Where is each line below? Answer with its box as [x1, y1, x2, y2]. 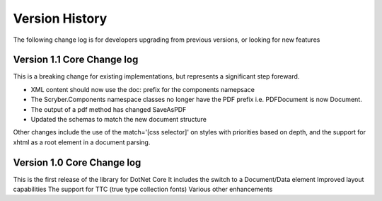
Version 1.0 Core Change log [13, 156, 141, 168]
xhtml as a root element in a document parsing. [13, 138, 151, 147]
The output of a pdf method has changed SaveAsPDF [30, 105, 187, 113]
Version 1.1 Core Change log [13, 54, 139, 66]
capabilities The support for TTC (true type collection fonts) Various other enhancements [13, 185, 273, 194]
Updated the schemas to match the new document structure [30, 115, 207, 124]
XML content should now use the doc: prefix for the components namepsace [30, 85, 255, 93]
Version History [13, 11, 108, 26]
